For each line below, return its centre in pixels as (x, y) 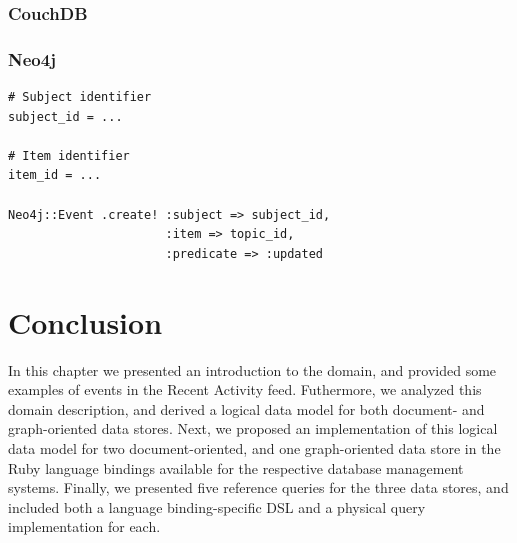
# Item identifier (69, 155)
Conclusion (85, 321)
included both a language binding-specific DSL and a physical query (217, 506)
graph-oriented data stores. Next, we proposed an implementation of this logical (253, 428)
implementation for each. (84, 526)
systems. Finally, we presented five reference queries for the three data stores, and (258, 487)
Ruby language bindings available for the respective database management (236, 467)
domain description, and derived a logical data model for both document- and (246, 408)
